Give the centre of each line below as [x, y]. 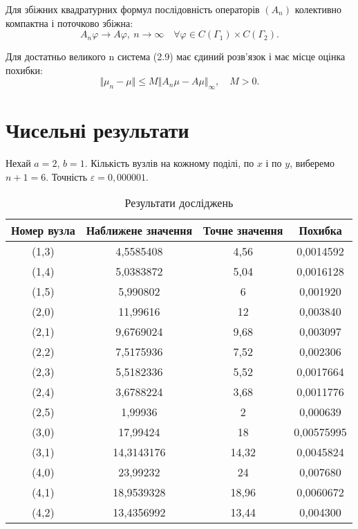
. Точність [67, 176]
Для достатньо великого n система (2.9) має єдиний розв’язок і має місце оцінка [176, 56]
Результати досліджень [179, 203]
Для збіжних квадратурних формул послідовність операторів [133, 9]
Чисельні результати [97, 130]
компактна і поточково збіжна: [69, 23]
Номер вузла [43, 231]
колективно [318, 9]
